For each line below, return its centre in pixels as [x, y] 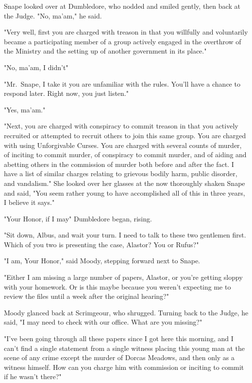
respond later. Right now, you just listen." [66, 93]
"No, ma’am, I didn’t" [36, 67]
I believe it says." [29, 202]
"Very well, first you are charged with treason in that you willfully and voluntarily [126, 32]
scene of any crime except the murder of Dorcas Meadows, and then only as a [119, 357]
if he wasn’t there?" [33, 376]
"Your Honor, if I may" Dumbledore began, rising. [78, 218]
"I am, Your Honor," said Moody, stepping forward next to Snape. [102, 261]
